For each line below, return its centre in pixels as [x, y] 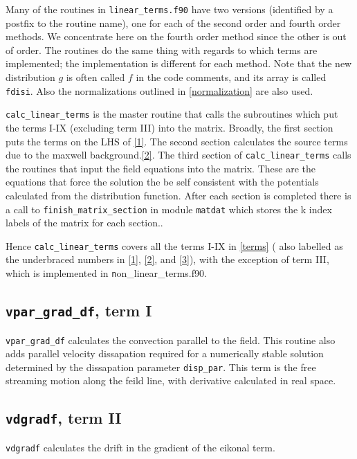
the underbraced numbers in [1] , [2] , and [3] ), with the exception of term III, [167, 259]
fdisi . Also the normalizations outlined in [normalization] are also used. [159, 90]
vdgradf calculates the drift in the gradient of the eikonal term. [140, 447]
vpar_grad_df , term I [79, 310]
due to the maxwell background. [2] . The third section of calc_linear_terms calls [178, 155]
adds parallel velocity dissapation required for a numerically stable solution [165, 353]
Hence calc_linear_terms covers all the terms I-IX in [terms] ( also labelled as [174, 245]
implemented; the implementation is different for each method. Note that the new [179, 63]
